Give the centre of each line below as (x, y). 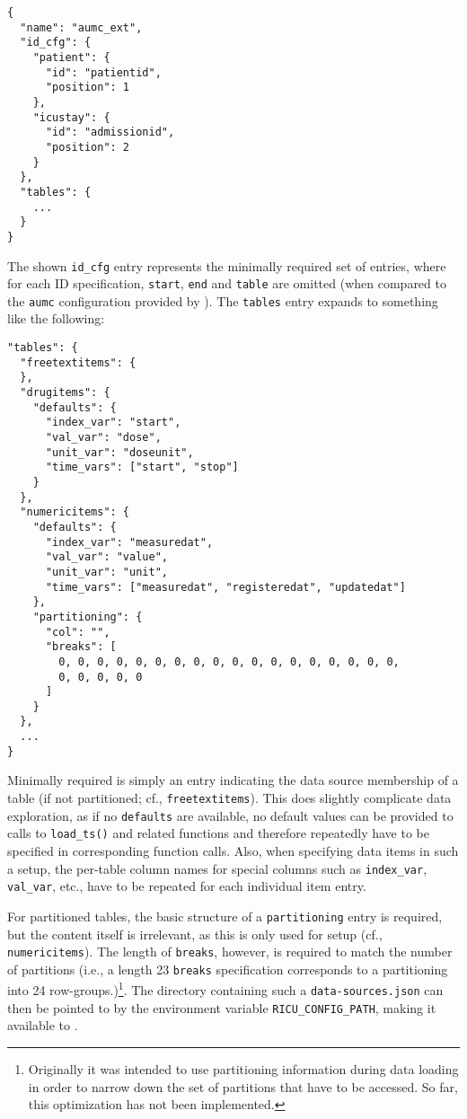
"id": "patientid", (103, 72)
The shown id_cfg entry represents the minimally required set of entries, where (227, 265)
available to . (43, 1025)
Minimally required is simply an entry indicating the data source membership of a (233, 780)
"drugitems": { (65, 393)
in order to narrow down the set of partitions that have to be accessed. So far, (243, 1086)
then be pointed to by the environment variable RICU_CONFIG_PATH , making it (222, 1007)
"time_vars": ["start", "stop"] (142, 467)
